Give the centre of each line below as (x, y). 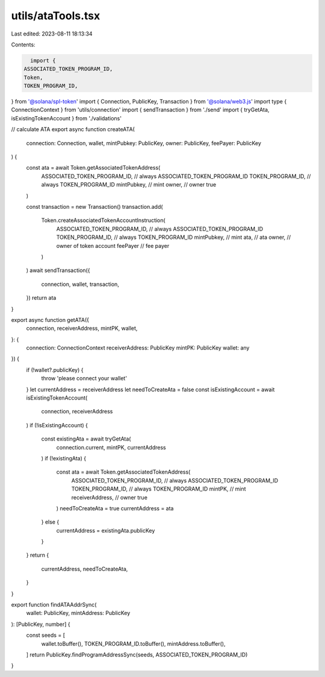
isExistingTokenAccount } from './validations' (66, 118)
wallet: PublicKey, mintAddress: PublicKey (78, 613)
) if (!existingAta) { (64, 458)
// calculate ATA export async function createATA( (73, 129)
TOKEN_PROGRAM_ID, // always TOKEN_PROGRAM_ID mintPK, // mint (159, 489)
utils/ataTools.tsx (56, 16)
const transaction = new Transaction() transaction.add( (94, 206)
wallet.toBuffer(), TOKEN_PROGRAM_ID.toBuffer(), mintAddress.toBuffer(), (133, 643)
